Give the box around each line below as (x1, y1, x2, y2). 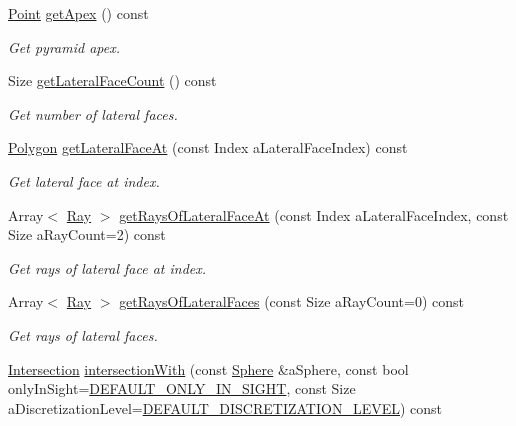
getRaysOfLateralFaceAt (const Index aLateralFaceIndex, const (119, 204, 509, 225)
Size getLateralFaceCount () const (8, 70, 217, 91)
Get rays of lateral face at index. (8, 257, 207, 278)
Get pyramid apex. (8, 36, 120, 57)
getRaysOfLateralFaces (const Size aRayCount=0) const (119, 291, 465, 312)
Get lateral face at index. (8, 170, 160, 191)
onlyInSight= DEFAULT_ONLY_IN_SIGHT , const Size (8, 378, 356, 399)
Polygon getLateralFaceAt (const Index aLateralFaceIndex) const (8, 137, 408, 158)
